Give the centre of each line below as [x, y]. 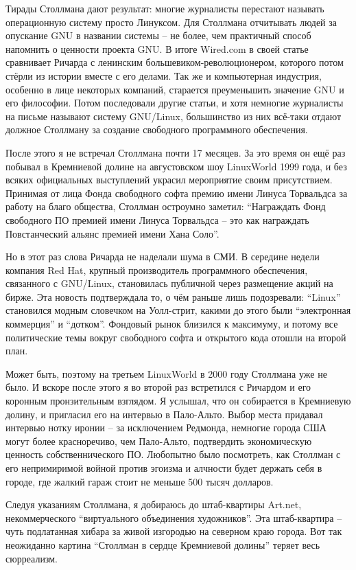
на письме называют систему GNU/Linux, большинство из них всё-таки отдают [174, 116]
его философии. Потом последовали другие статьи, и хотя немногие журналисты [175, 103]
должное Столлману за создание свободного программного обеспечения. [157, 129]
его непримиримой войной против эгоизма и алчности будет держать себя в [164, 468]
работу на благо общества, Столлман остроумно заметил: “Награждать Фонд [166, 206]
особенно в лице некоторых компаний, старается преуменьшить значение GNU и [175, 89]
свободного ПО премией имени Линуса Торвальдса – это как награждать [157, 219]
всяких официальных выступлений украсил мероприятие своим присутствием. [169, 180]
